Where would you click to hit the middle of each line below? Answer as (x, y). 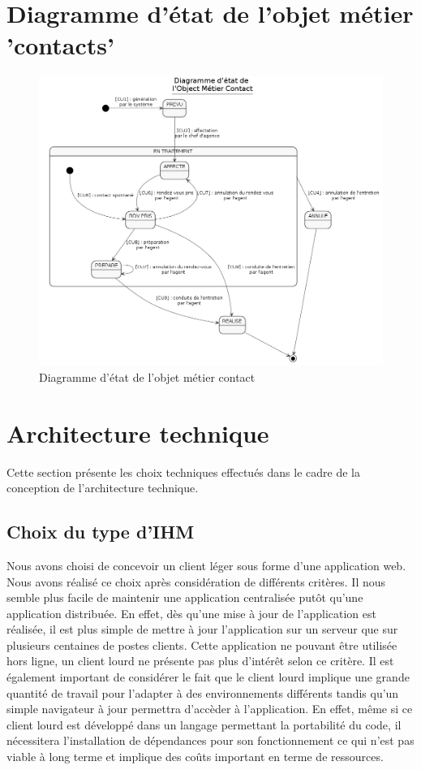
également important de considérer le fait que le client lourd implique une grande (208, 677)
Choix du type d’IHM (101, 532)
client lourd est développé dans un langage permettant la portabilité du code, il (204, 724)
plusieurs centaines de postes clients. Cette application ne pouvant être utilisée (202, 645)
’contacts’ (60, 45)
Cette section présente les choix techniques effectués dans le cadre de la (183, 472)
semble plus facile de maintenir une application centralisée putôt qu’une (185, 597)
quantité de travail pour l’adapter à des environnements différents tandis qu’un (203, 692)
